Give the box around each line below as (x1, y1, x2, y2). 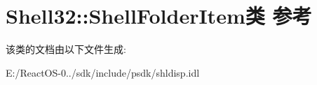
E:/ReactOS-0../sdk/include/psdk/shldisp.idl (6, 65, 200, 79)
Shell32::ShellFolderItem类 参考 (6, 1, 312, 30)
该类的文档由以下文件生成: (6, 42, 126, 56)
